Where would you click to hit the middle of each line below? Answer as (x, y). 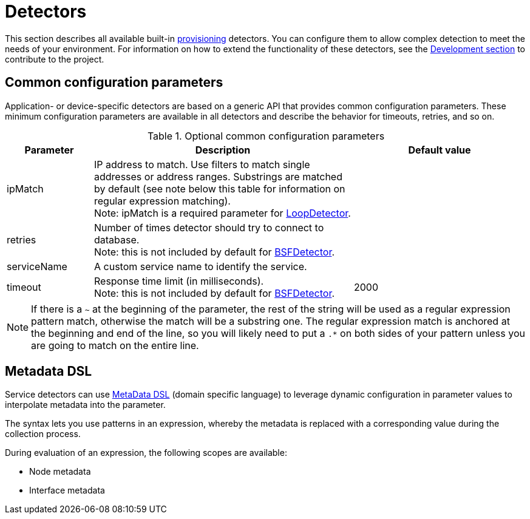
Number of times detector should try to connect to (209, 227)
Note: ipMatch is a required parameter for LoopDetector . (222, 213)
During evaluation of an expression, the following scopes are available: (146, 453)
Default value (440, 150)
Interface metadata (67, 490)
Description (223, 150)
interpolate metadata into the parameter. (85, 405)
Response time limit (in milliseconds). (179, 281)
